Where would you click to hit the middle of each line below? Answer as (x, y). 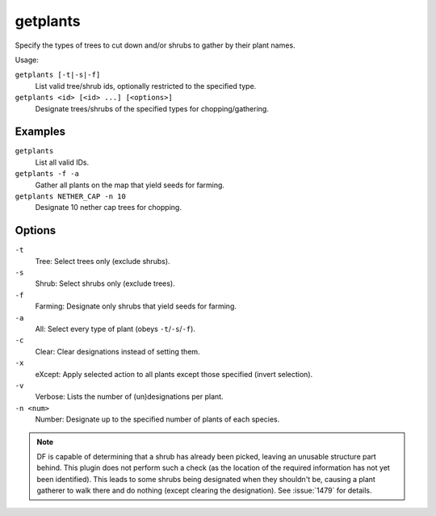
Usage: (27, 60)
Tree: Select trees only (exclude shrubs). (103, 261)
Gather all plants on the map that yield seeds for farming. (130, 185)
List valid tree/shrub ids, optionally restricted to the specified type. (146, 86)
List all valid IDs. (62, 162)
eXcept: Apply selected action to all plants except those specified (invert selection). (174, 374)
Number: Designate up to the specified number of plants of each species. (157, 419)
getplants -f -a (47, 174)
